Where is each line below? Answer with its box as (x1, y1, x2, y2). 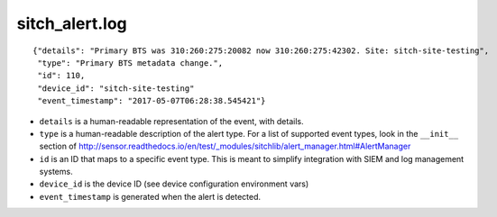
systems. (39, 167, 73, 177)
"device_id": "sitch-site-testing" (37, 83, 195, 94)
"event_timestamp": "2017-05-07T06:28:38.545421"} (37, 95, 266, 106)
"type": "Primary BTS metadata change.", (37, 58, 224, 68)
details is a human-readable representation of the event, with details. (39, 115, 304, 126)
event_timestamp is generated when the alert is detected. (39, 191, 262, 202)
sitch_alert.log (16, 14, 128, 33)
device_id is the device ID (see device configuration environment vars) (39, 178, 309, 189)
